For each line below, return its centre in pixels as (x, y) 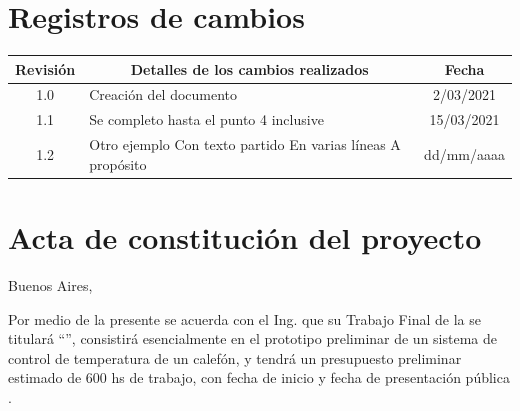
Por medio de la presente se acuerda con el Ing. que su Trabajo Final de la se (244, 318)
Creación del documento (163, 94)
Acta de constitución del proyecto (245, 237)
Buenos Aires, (50, 284)
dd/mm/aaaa (464, 153)
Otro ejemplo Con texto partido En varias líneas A (245, 144)
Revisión (45, 68)
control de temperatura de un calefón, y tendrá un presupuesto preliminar (235, 357)
